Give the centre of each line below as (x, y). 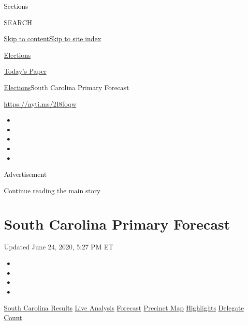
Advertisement (25, 174)
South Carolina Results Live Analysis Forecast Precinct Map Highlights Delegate (124, 308)
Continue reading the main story (52, 190)
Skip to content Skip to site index (53, 39)
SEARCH (18, 22)
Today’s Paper (25, 71)
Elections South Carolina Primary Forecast (66, 87)
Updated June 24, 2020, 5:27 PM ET (59, 247)
